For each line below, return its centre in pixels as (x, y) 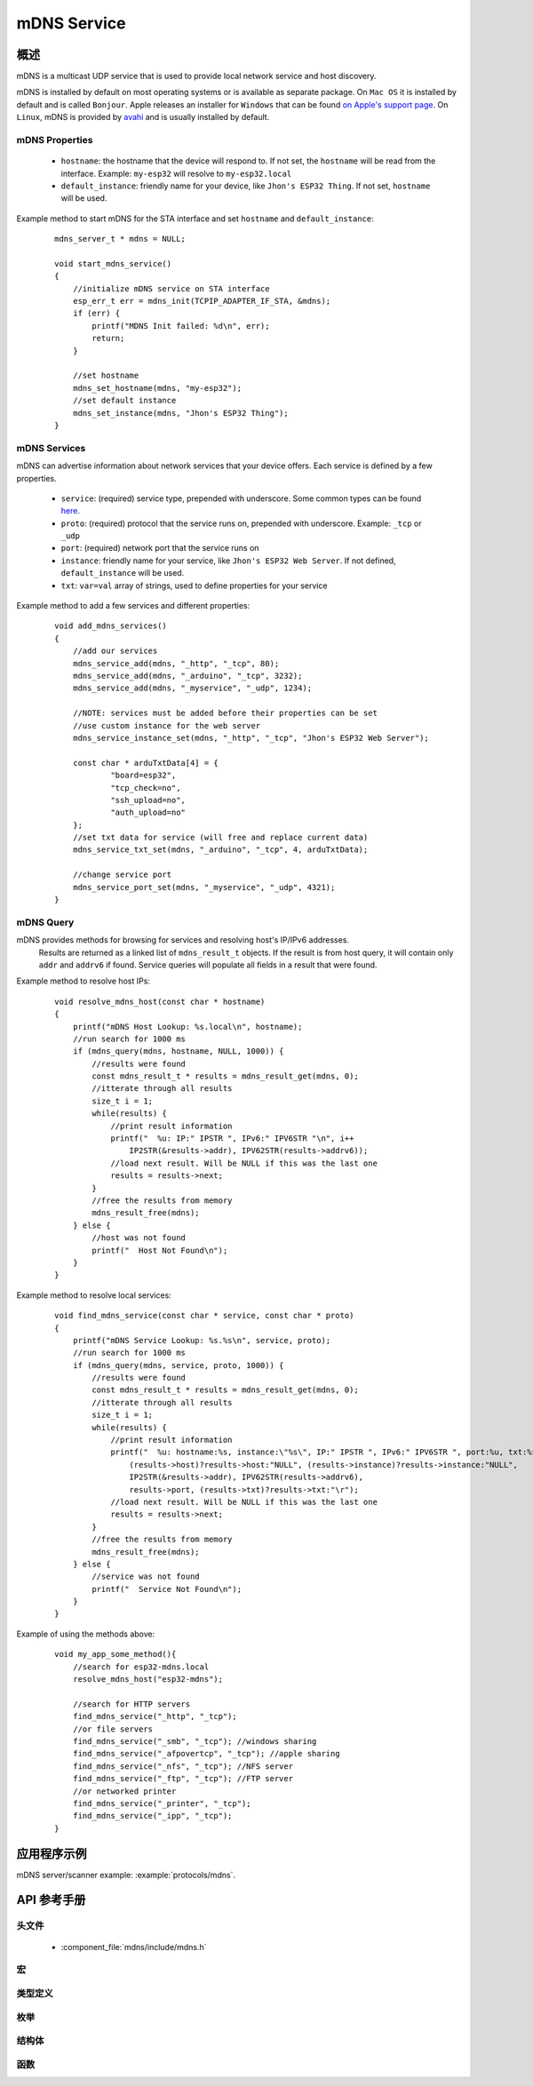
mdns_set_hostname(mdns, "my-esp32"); (157, 388)
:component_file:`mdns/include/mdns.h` (134, 1947)
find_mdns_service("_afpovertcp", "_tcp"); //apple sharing (207, 1754)
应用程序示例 (52, 1854)
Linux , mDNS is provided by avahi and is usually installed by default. (143, 117)
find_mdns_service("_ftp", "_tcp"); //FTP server (183, 1779)
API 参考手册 (51, 1900)
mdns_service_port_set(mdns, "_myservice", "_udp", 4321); (204, 887)
